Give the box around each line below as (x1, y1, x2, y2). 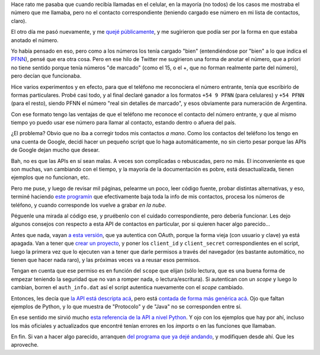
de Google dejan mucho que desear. (11, 146, 100, 153)
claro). (11, 17, 27, 24)
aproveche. (11, 341, 39, 348)
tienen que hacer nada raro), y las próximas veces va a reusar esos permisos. (11, 256, 201, 263)
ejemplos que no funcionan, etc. (11, 174, 90, 181)
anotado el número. (11, 36, 59, 44)
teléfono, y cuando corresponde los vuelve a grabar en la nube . (11, 202, 167, 209)
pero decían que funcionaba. (11, 72, 82, 79)
